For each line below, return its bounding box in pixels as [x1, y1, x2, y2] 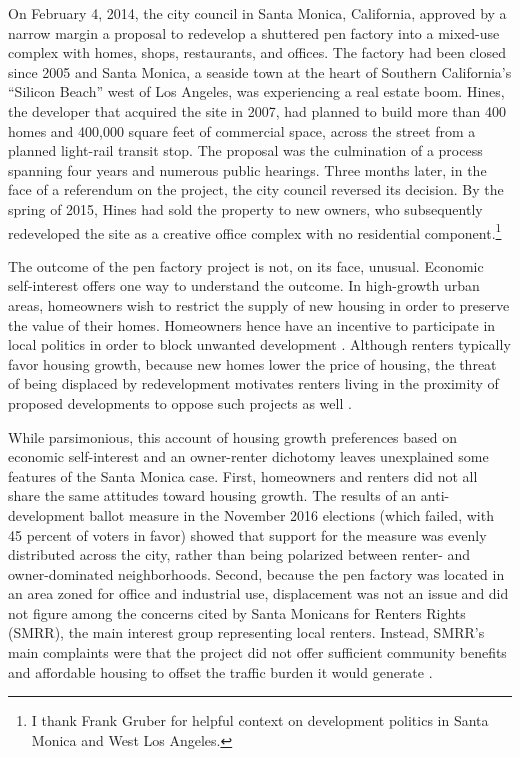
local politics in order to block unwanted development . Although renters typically [8, 334, 511, 355]
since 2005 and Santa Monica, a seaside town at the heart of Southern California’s [8, 61, 512, 82]
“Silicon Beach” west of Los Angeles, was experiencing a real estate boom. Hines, [8, 81, 505, 102]
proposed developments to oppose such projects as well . [8, 392, 352, 413]
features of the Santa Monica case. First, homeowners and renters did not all [8, 465, 478, 486]
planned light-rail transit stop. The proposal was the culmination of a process [8, 140, 483, 161]
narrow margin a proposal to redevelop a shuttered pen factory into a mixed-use [8, 22, 500, 43]
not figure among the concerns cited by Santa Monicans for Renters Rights [8, 602, 466, 623]
